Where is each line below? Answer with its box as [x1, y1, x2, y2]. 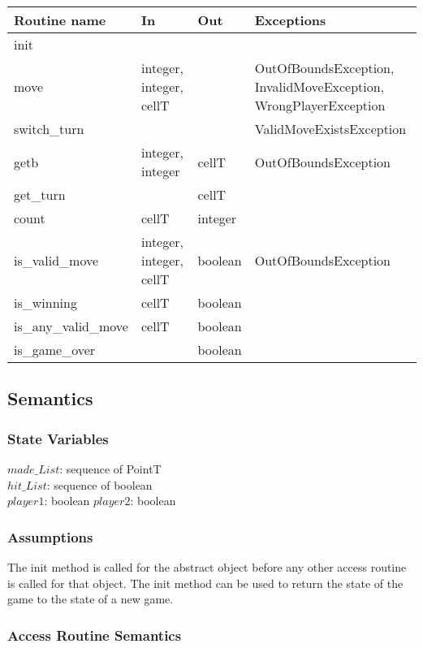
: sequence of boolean [46, 476, 153, 493]
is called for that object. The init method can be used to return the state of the [7, 574, 404, 591]
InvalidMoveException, [254, 77, 385, 96]
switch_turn [14, 119, 84, 138]
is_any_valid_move [14, 317, 128, 335]
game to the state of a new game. [7, 590, 174, 607]
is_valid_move [14, 251, 99, 270]
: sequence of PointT [59, 460, 162, 477]
